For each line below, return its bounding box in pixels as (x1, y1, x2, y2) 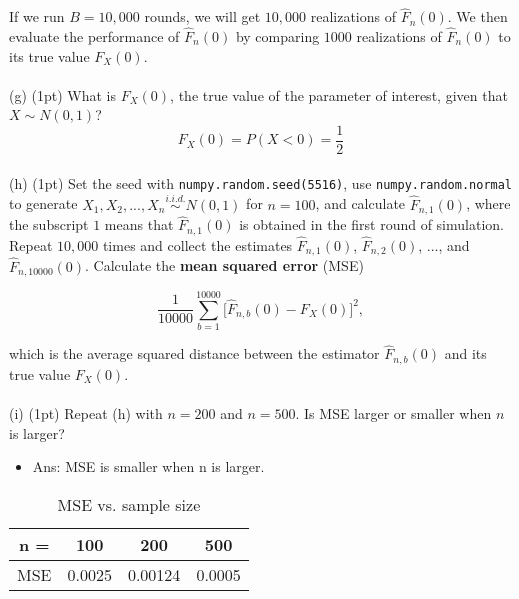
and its (444, 343, 487, 364)
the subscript (9, 214, 89, 235)
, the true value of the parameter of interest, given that (170, 84, 508, 105)
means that (104, 214, 174, 235)
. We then (447, 6, 508, 27)
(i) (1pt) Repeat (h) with (9, 402, 163, 423)
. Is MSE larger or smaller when (295, 402, 492, 423)
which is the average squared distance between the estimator (9, 343, 380, 364)
